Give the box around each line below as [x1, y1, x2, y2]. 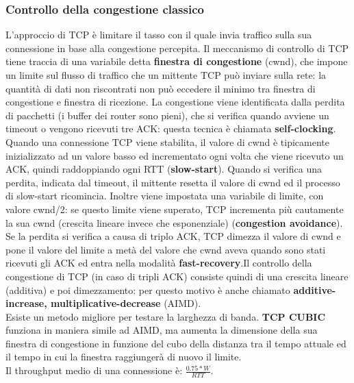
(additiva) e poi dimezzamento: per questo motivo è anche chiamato [5, 282, 290, 297]
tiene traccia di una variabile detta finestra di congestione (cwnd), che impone [5, 54, 348, 69]
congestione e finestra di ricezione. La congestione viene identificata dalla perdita [5, 95, 345, 109]
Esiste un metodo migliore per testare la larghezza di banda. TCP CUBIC [5, 309, 326, 323]
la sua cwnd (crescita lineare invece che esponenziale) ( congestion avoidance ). [5, 215, 343, 230]
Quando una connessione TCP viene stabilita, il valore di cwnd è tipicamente [5, 134, 329, 149]
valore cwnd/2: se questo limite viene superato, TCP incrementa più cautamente [5, 201, 344, 216]
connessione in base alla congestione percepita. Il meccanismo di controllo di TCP [5, 40, 349, 55]
